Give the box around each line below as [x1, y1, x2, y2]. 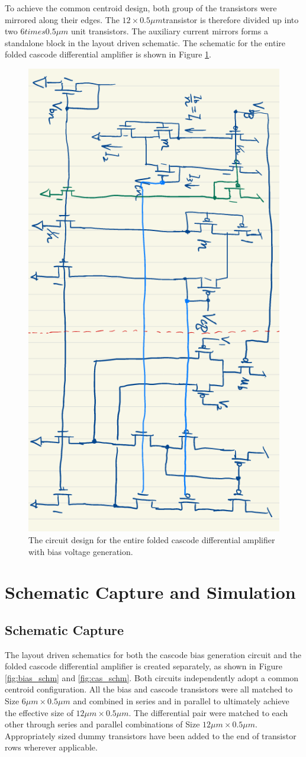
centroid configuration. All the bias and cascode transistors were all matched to [5, 683, 293, 695]
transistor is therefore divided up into [162, 13, 299, 25]
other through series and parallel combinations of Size [5, 718, 200, 730]
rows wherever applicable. [5, 741, 98, 753]
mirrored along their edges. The [5, 13, 120, 25]
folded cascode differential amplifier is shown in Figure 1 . [5, 48, 212, 60]
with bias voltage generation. [28, 545, 133, 557]
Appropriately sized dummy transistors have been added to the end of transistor [5, 729, 297, 742]
